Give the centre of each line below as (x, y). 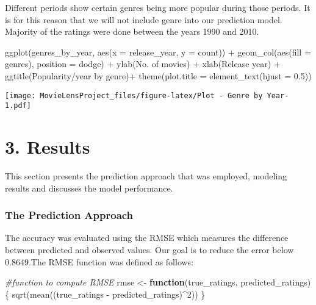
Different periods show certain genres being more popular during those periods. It (158, 7)
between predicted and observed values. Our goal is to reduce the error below (149, 249)
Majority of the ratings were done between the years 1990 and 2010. (132, 31)
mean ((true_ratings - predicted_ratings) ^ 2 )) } (117, 294)
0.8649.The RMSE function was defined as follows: (99, 261)
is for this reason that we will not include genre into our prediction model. (144, 19)
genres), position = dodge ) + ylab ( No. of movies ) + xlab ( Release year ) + (143, 64)
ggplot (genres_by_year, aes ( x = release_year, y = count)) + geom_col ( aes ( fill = (158, 52)
